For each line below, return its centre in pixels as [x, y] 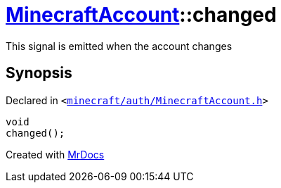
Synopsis [39, 73]
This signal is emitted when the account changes [119, 46]
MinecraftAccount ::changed [141, 15]
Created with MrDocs [55, 154]
